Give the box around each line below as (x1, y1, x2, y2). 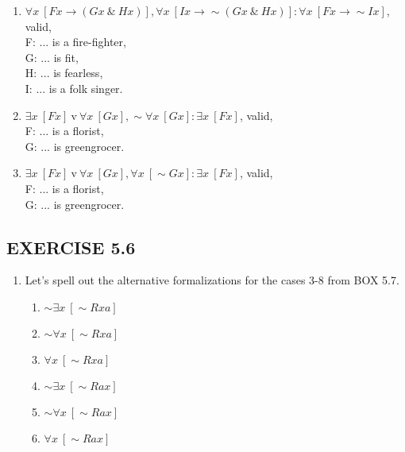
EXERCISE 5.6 (6, 234, 136, 259)
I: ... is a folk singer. (25, 79, 123, 96)
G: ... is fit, (25, 48, 79, 65)
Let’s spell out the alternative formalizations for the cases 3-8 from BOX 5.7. (25, 272, 399, 288)
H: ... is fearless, (25, 64, 103, 81)
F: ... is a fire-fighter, (25, 33, 126, 50)
